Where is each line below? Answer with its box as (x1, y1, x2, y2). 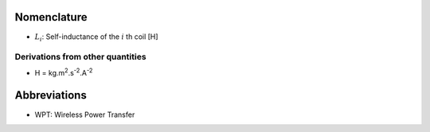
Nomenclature (14, 10, 88, 24)
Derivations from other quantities (14, 52, 147, 63)
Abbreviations (14, 88, 87, 103)
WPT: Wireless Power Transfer (34, 110, 135, 119)
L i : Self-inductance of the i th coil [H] (34, 32, 158, 43)
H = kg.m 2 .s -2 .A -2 (34, 67, 93, 77)
